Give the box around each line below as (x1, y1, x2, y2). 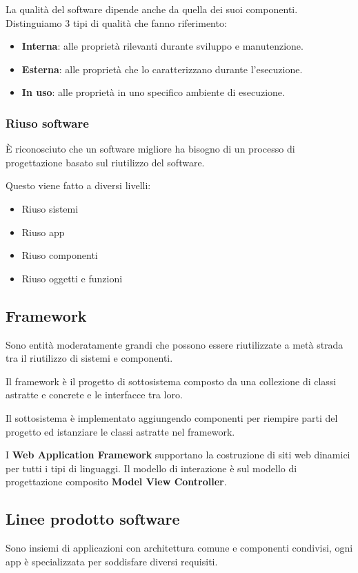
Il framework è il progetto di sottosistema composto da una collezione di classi (6, 373, 337, 388)
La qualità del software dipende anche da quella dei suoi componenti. (6, 2, 298, 16)
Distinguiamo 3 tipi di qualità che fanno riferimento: (6, 15, 227, 30)
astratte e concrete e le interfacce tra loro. (6, 387, 183, 402)
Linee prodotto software (6, 508, 180, 530)
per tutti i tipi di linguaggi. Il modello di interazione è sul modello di (6, 460, 297, 475)
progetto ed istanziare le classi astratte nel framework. (6, 424, 235, 438)
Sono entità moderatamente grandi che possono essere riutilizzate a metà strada (6, 337, 344, 351)
